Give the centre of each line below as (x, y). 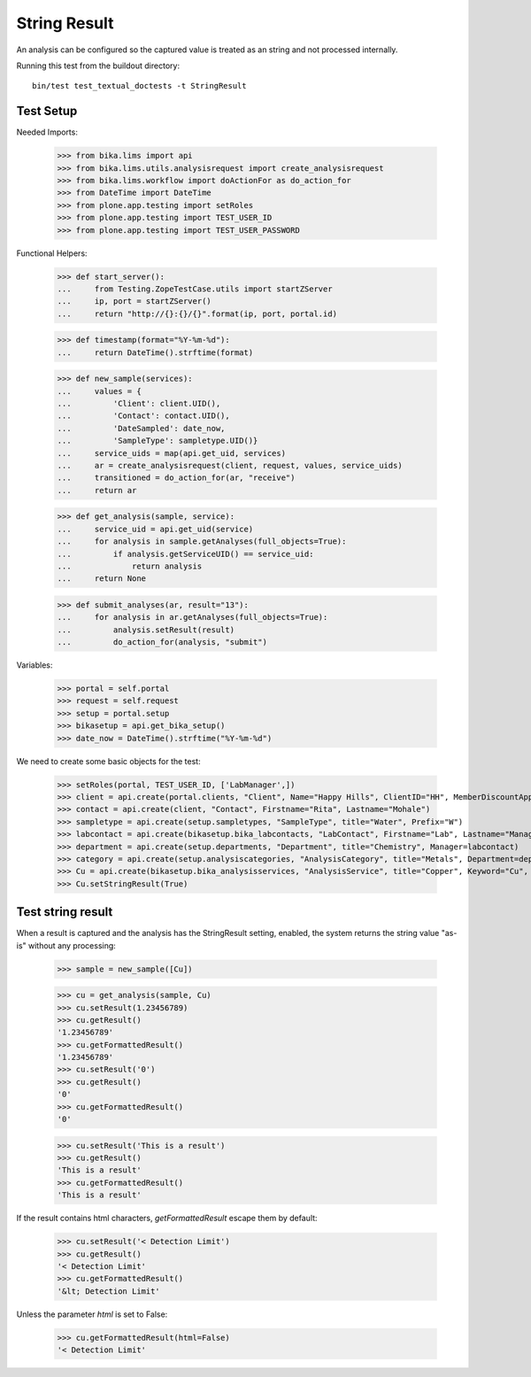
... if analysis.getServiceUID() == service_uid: (185, 554)
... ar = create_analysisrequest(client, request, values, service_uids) (230, 465)
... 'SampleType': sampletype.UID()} (158, 441)
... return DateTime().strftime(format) (155, 352)
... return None (101, 579)
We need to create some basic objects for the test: (108, 761)
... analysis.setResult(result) (146, 630)
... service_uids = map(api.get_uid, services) (172, 453)
